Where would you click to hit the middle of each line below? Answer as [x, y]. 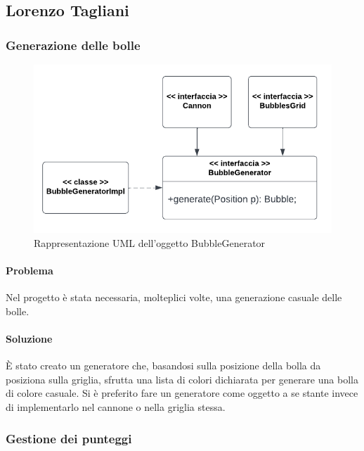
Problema [30, 271]
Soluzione [29, 339]
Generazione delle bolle [73, 45]
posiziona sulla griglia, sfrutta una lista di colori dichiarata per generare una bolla [182, 379]
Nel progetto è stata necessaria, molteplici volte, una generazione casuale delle [174, 297]
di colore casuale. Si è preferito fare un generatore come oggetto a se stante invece [182, 393]
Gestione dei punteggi [69, 438]
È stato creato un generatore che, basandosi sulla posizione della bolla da [163, 366]
